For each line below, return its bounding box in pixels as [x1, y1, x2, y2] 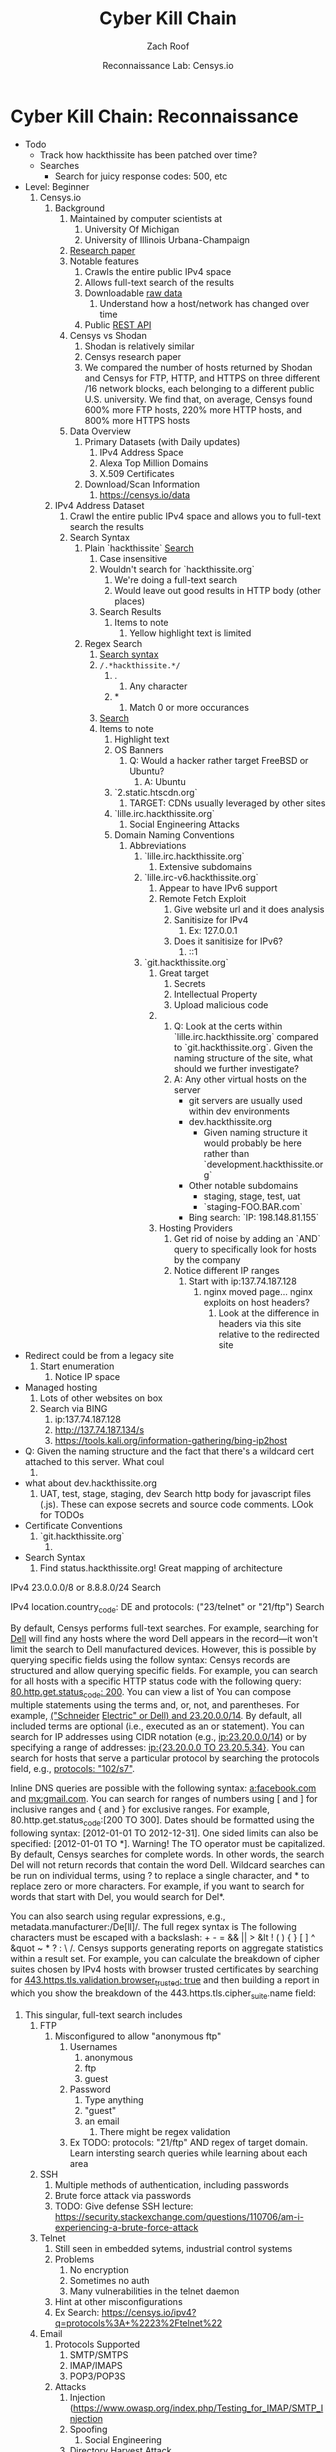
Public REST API [84, 318, 152, 331]
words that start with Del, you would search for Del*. [10, 1891, 225, 1903]
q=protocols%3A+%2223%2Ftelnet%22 [54, 2317, 223, 2329]
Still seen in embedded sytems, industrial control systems [54, 2242, 293, 2254]
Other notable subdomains [188, 1179, 299, 1191]
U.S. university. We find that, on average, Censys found [84, 393, 313, 405]
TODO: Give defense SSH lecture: [54, 2200, 194, 2212]
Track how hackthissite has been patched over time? [39, 148, 258, 161]
